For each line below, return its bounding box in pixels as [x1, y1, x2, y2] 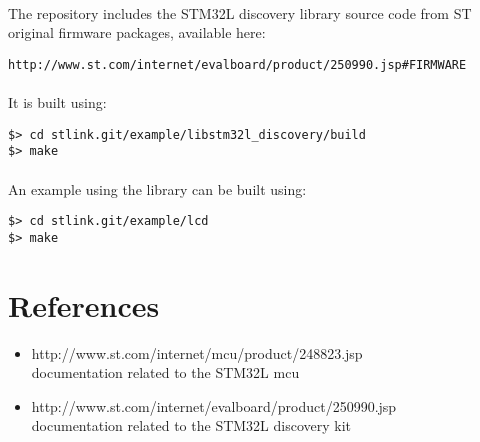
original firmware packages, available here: [8, 22, 266, 43]
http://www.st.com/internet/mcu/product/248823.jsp [31, 342, 363, 363]
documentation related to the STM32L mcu [31, 362, 300, 383]
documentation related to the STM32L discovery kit [31, 415, 352, 436]
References [8, 284, 160, 325]
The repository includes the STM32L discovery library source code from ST [8, 2, 472, 23]
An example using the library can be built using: [8, 178, 307, 199]
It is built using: [8, 92, 107, 113]
